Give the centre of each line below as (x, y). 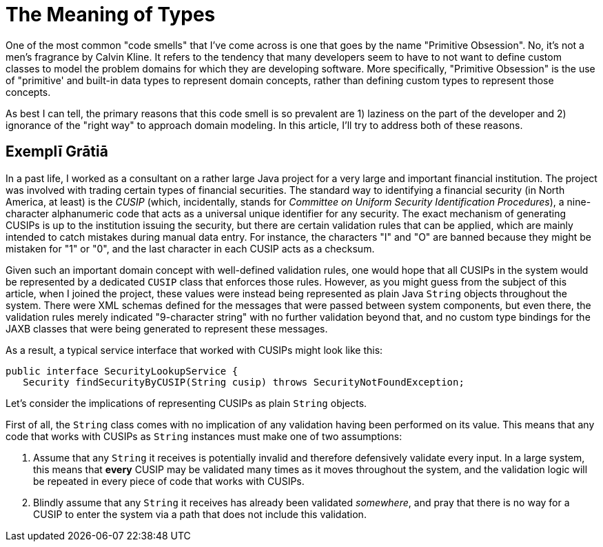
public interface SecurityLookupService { (122, 371)
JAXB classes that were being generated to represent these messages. (167, 328)
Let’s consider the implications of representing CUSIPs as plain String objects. (186, 403)
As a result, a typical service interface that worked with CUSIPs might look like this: (194, 350)
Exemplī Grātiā (57, 152)
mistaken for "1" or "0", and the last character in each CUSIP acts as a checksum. (190, 248)
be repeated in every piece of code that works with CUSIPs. (169, 481)
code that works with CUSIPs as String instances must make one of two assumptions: (204, 436)
